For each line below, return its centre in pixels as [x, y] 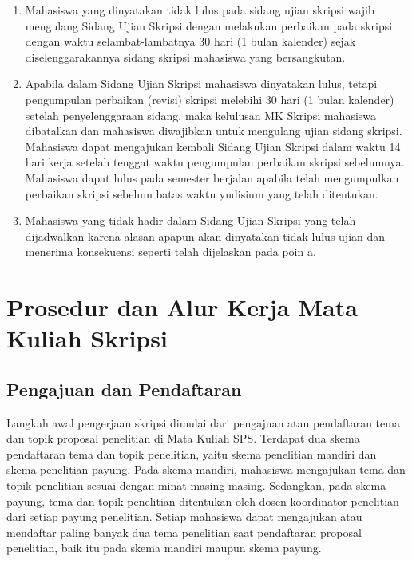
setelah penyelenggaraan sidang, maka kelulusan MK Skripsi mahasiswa [201, 115]
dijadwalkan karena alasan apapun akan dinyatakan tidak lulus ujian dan [205, 236]
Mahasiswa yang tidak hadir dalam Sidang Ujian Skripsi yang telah [190, 220]
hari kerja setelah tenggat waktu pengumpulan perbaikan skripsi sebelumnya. [215, 162]
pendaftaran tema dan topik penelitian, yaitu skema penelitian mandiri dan [192, 453]
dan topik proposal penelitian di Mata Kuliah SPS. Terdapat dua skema [183, 438]
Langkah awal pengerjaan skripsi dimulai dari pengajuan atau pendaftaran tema [203, 422]
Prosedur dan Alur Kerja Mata [182, 307]
